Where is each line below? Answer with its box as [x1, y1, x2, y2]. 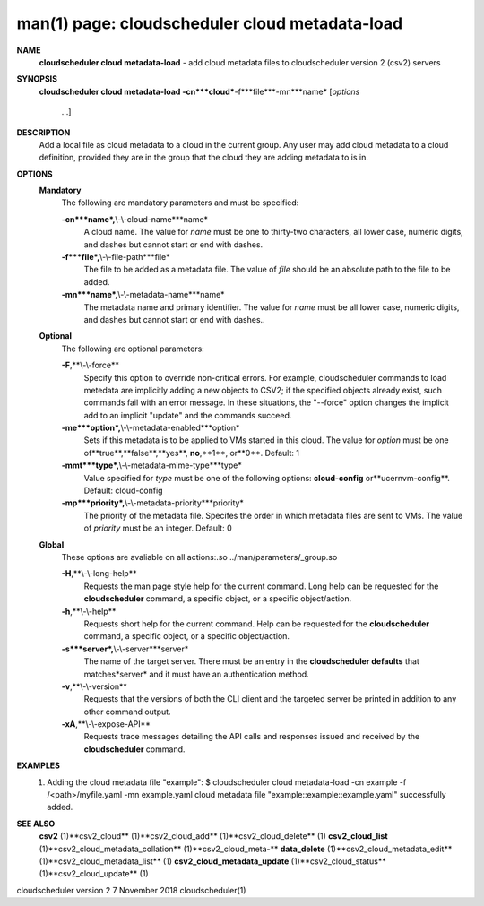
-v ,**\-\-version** [61, 681, 127, 692]
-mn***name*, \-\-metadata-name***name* [61, 289, 225, 300]
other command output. [83, 706, 171, 717]
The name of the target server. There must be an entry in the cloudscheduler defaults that [83, 656, 420, 667]
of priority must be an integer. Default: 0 [83, 522, 232, 533]
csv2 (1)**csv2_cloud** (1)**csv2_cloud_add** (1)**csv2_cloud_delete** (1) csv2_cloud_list [39, 831, 389, 841]
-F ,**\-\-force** [61, 359, 120, 371]
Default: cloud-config [83, 485, 163, 496]
